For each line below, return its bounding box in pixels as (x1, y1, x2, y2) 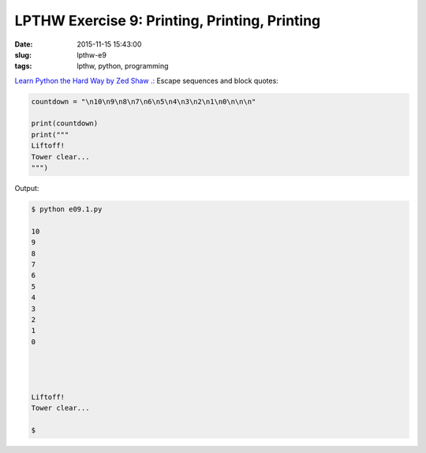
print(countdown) (31, 119, 99, 128)
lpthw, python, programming (77, 62, 169, 71)
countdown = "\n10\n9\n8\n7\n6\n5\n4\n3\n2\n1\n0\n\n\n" (31, 97, 256, 106)
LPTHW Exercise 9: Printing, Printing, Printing (14, 12, 321, 29)
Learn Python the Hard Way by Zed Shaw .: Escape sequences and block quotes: (14, 76, 279, 85)
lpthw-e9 (77, 50, 106, 59)
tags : (14, 62, 32, 71)
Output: (14, 184, 39, 193)
